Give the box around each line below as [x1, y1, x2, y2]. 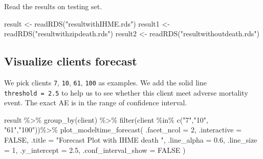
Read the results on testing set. [4, 1, 102, 11]
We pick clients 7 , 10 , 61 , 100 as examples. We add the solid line [4, 77, 207, 87]
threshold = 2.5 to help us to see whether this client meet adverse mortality [4, 87, 248, 98]
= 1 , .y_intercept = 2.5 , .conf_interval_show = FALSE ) [4, 144, 186, 155]
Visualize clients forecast [4, 53, 137, 69]
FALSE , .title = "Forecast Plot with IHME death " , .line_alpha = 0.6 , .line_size [4, 134, 257, 145]
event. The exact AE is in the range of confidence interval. [4, 97, 187, 108]
